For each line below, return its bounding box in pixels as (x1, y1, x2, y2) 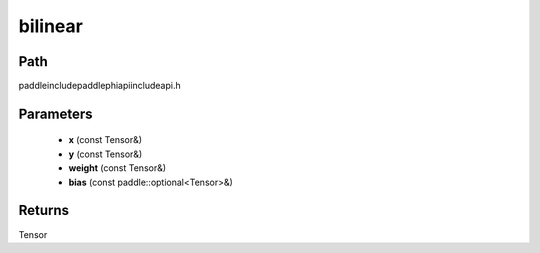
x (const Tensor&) (68, 134, 143, 146)
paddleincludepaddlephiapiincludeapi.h (18, 80, 181, 92)
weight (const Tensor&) (68, 162, 167, 174)
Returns (18, 202, 70, 219)
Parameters (18, 105, 93, 122)
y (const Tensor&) (68, 148, 143, 160)
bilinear (18, 15, 84, 37)
